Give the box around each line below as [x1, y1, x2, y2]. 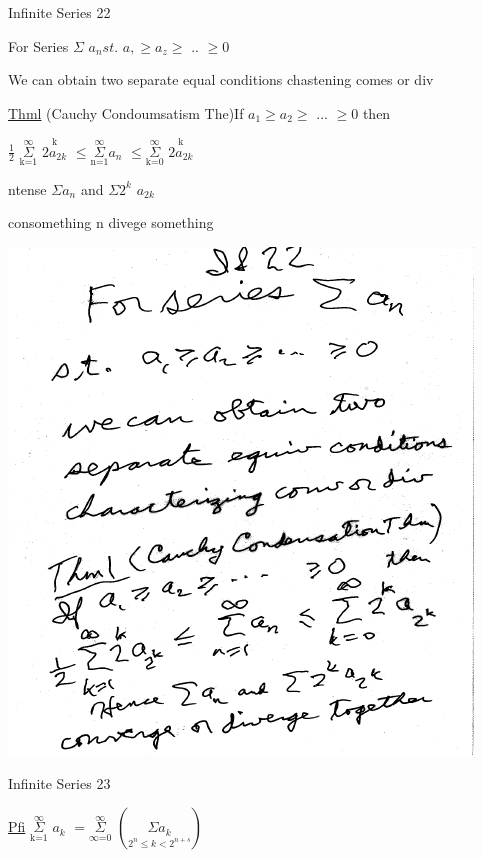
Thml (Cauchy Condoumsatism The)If [8, 102, 244, 123]
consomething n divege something [8, 212, 214, 233]
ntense [8, 178, 47, 199]
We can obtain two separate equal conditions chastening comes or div [8, 69, 434, 90]
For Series [8, 35, 69, 56]
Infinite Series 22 [8, 2, 111, 22]
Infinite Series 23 [8, 772, 111, 793]
